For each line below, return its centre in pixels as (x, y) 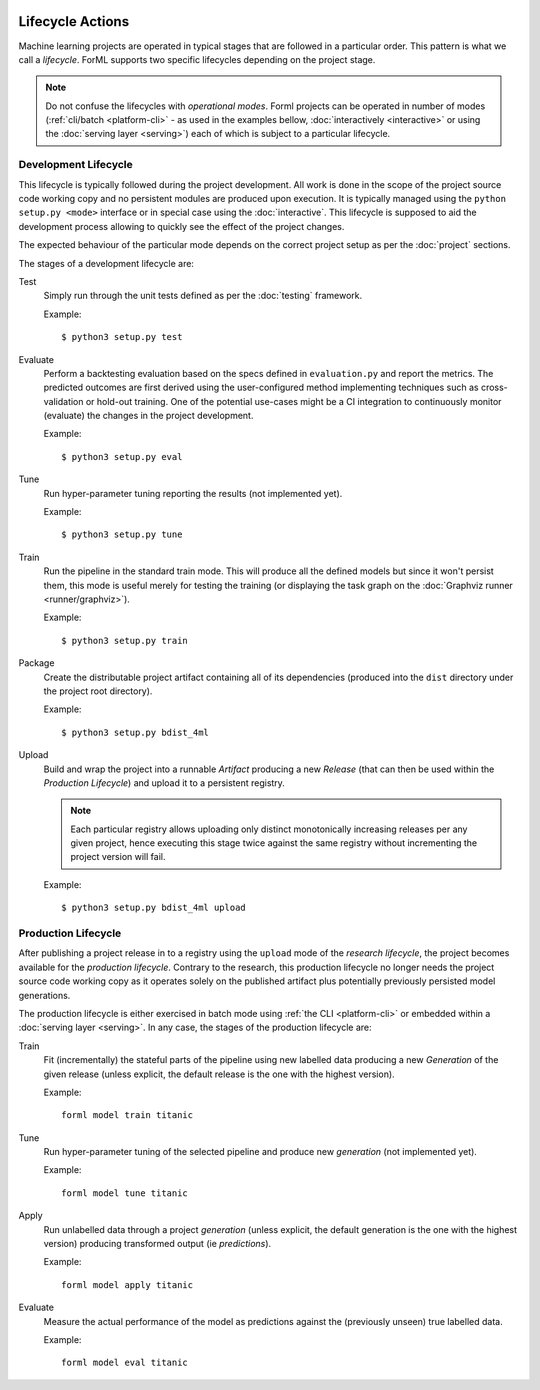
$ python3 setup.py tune (122, 534)
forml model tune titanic (125, 1193)
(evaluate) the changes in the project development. (148, 416)
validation (63, 401)
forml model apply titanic (127, 1284)
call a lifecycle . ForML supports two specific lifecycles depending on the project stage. (197, 59)
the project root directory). (98, 691)
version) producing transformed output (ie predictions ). (157, 1244)
